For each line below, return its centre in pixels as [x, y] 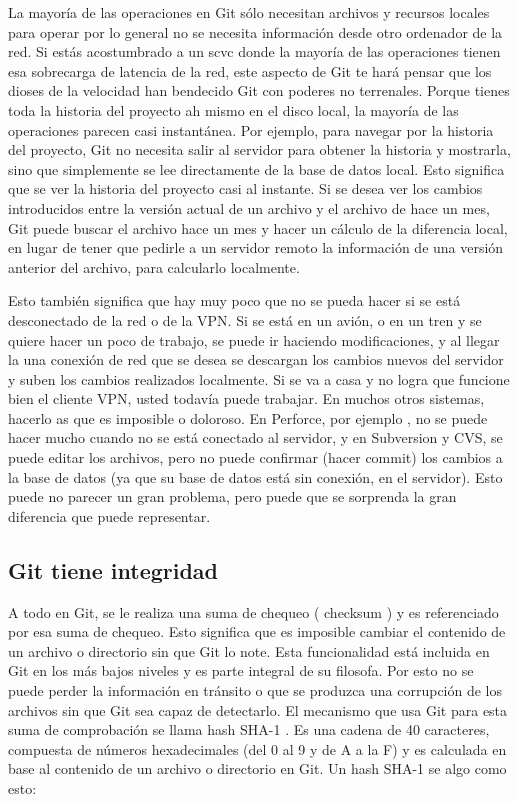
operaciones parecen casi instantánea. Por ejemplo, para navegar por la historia [251, 129]
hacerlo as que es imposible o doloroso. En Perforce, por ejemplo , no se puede [248, 417]
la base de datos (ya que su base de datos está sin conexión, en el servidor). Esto [255, 476]
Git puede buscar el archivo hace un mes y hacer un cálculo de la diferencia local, [258, 227]
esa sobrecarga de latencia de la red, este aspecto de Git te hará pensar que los [250, 70]
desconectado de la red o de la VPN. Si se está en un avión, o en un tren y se [245, 319]
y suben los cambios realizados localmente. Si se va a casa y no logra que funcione [259, 378]
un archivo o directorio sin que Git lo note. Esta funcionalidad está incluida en [249, 650]
